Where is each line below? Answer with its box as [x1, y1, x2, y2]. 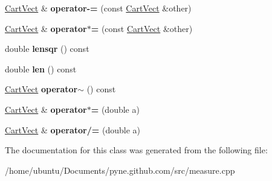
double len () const [5, 62, 77, 75]
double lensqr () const [5, 42, 89, 55]
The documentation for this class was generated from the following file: [5, 144, 268, 156]
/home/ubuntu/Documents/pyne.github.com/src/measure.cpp [5, 164, 235, 176]
